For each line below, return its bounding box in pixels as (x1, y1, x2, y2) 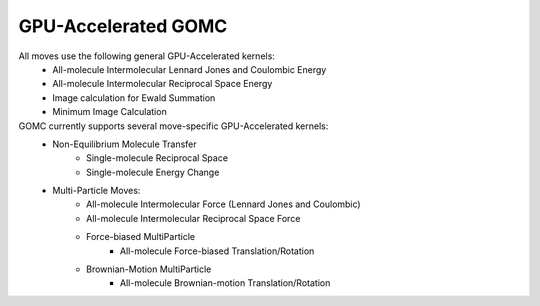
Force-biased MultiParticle (86, 231, 195, 243)
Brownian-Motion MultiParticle (86, 263, 212, 275)
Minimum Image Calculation (52, 106, 167, 118)
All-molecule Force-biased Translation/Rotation (120, 245, 315, 257)
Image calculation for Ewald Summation (52, 91, 216, 104)
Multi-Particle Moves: (52, 185, 141, 197)
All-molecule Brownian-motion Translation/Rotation (120, 277, 331, 289)
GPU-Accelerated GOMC (18, 15, 228, 37)
